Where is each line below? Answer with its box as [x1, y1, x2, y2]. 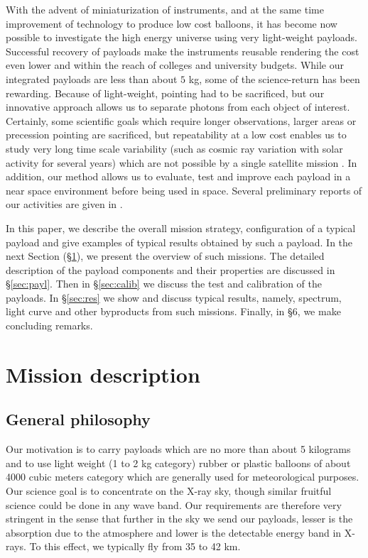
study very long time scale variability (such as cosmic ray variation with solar [6, 141, 343, 155]
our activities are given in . [6, 197, 123, 212]
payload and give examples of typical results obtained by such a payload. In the [6, 234, 353, 249]
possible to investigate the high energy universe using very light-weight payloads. [6, 30, 357, 45]
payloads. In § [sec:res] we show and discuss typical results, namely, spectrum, [6, 290, 342, 305]
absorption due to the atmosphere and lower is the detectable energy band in [6, 525, 342, 540]
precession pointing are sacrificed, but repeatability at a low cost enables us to [6, 127, 347, 142]
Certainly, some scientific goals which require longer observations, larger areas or [6, 113, 357, 128]
